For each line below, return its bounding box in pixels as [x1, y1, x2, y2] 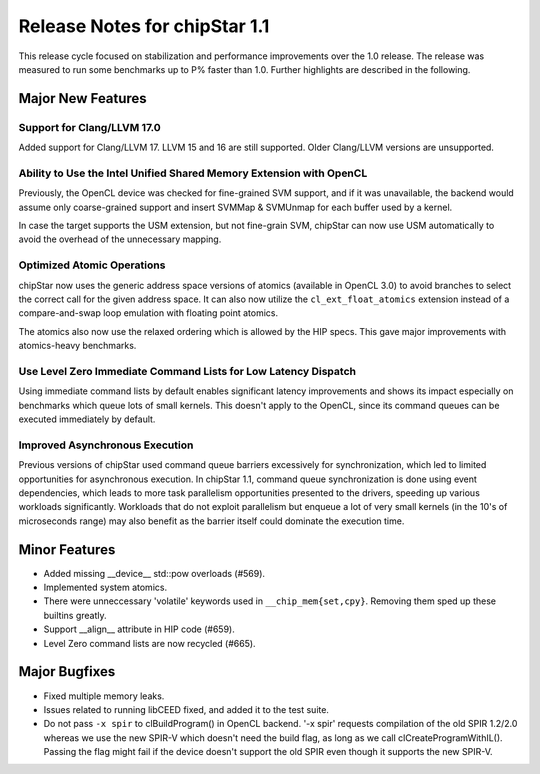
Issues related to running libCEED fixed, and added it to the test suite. [43, 703, 330, 715]
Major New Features [18, 90, 147, 107]
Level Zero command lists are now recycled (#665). [43, 637, 256, 649]
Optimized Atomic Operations [18, 258, 166, 272]
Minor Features [18, 541, 116, 558]
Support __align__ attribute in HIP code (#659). [43, 623, 235, 635]
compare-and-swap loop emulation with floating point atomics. [18, 307, 279, 319]
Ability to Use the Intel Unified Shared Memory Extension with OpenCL [18, 166, 368, 180]
